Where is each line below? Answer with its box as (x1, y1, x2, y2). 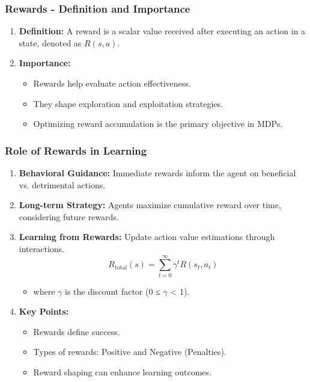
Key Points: (19, 305, 69, 318)
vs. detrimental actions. (19, 178, 106, 191)
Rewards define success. (33, 325, 120, 337)
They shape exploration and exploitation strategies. (33, 97, 223, 109)
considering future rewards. (19, 210, 119, 223)
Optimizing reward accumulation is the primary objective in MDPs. (33, 117, 283, 130)
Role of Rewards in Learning (5, 143, 147, 158)
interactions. (19, 242, 64, 254)
